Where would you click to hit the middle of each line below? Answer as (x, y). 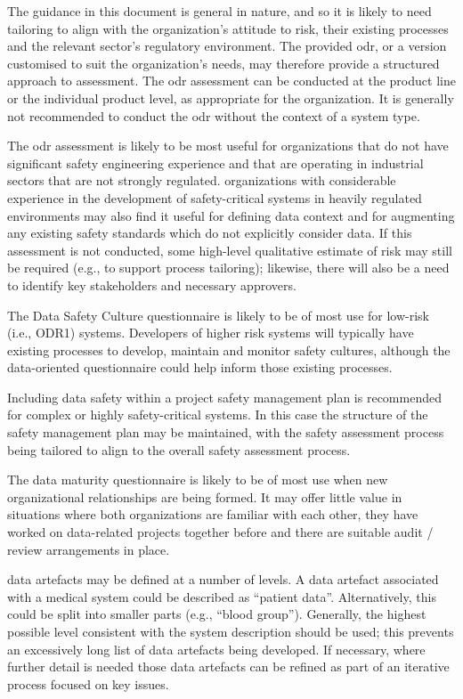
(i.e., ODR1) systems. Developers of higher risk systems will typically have (211, 333)
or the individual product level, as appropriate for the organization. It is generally (231, 98)
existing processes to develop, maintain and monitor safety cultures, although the (229, 349)
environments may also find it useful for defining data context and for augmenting (231, 215)
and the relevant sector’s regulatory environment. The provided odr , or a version (227, 46)
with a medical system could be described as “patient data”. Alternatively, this (222, 596)
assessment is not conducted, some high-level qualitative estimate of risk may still (230, 250)
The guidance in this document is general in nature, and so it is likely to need (219, 11)
